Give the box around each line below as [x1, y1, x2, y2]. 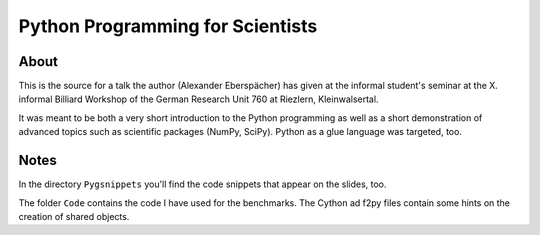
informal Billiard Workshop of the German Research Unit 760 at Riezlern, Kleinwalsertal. [18, 93, 379, 105]
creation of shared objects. [18, 210, 130, 222]
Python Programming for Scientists [18, 15, 318, 37]
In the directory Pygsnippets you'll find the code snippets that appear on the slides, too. [18, 178, 387, 190]
